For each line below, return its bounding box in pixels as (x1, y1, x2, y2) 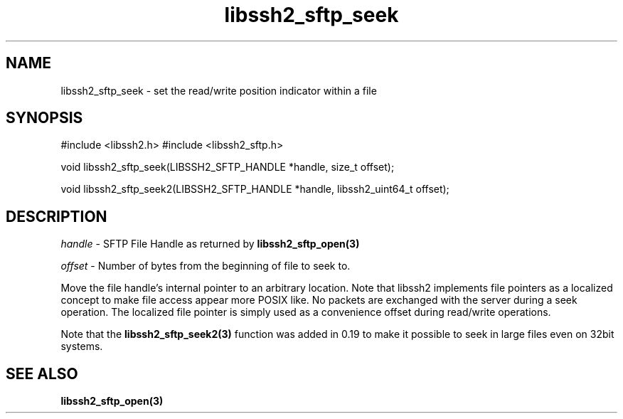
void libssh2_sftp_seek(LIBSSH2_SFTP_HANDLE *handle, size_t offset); (60, 161, 395, 174)
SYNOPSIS (6, 109, 83, 127)
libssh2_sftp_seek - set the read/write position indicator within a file (60, 84, 377, 97)
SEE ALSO (6, 364, 78, 383)
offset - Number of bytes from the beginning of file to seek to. (60, 260, 351, 272)
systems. (60, 340, 103, 353)
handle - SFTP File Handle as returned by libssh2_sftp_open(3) (60, 238, 360, 250)
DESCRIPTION (6, 207, 107, 226)
